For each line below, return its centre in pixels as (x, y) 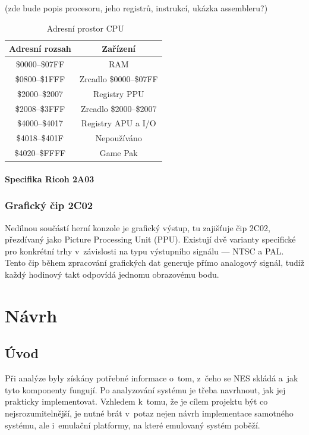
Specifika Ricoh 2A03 (50, 178)
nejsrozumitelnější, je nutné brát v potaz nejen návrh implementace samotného (149, 413)
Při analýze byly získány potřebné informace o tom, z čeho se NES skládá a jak (152, 378)
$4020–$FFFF (40, 153)
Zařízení (119, 49)
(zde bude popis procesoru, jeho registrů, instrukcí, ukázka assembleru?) (136, 8)
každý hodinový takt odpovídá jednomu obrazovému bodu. (112, 274)
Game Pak (119, 153)
